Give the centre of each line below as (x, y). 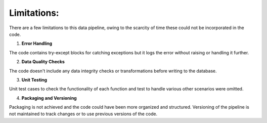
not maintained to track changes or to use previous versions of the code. (83, 114)
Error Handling (37, 43)
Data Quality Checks (43, 62)
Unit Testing (34, 80)
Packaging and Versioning (49, 98)
